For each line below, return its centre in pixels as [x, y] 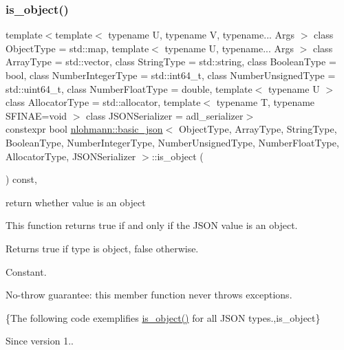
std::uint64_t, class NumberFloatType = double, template [129, 88]
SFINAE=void [36, 115]
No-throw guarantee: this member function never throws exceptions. [149, 295]
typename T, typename [266, 102]
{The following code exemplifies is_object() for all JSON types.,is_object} [163, 317]
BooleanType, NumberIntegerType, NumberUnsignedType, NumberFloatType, [172, 142]
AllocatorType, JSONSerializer [71, 156]
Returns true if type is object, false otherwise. [102, 248]
